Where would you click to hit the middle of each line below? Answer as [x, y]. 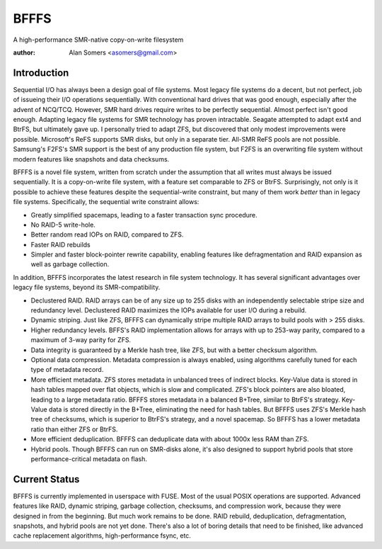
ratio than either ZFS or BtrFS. [74, 429]
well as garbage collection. [70, 264]
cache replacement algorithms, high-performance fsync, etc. [102, 536]
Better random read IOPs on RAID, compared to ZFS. [107, 234]
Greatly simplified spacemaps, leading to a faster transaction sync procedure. [144, 215]
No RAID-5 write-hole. [63, 225]
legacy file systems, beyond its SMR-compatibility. [87, 288]
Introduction [41, 73]
